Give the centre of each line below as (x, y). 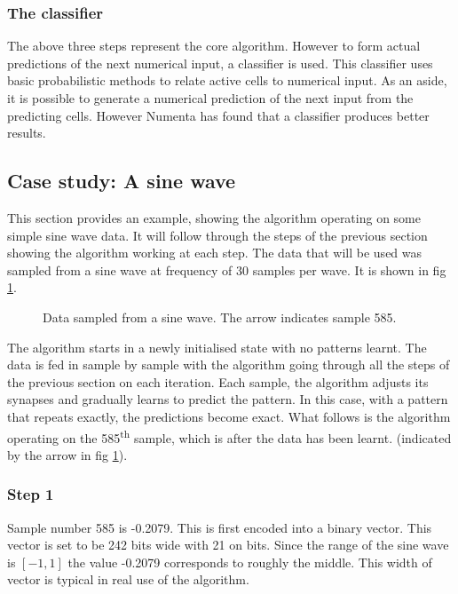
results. (27, 133)
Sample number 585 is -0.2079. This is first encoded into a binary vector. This (220, 527)
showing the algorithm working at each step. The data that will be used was (215, 253)
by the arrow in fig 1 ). (67, 454)
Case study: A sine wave (122, 181)
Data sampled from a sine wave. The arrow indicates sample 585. (220, 317)
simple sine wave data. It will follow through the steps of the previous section (217, 235)
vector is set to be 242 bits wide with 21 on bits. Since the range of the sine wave (228, 545)
